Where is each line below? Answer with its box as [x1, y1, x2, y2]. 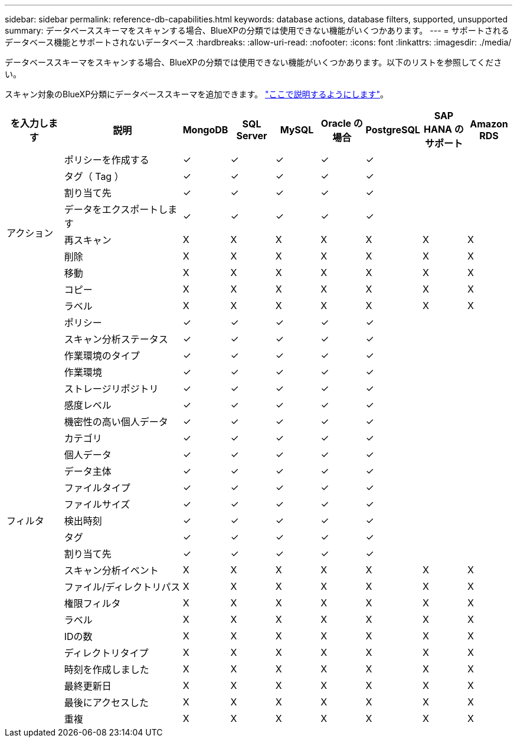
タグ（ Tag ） [64, 170, 124, 182]
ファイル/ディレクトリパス [64, 581, 181, 593]
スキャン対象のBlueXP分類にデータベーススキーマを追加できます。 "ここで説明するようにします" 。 [5, 89, 388, 99]
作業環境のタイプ [64, 350, 140, 362]
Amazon [470, 118, 508, 130]
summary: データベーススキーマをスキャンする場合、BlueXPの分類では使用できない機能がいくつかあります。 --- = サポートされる [5, 25, 509, 35]
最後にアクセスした [64, 697, 149, 708]
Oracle [320, 117, 352, 129]
